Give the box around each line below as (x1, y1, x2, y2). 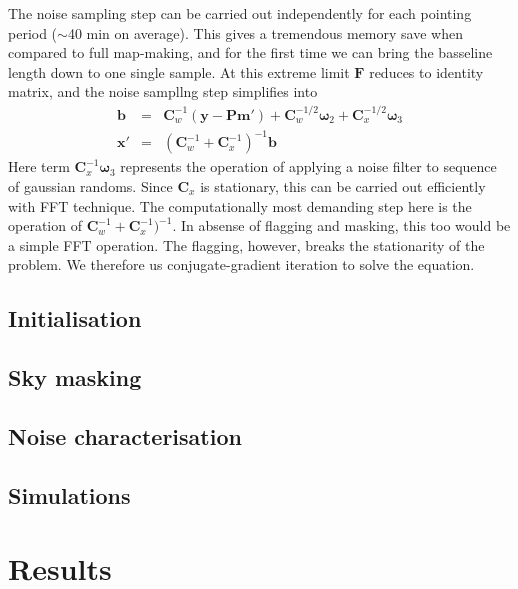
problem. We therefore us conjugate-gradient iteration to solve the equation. (8, 254, 475, 275)
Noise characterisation (8, 420, 242, 451)
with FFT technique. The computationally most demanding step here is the (8, 195, 472, 216)
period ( (8, 22, 58, 43)
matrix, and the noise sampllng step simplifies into (8, 81, 318, 102)
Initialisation (8, 303, 142, 334)
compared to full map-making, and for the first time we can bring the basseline (8, 42, 493, 63)
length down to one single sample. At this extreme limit (8, 61, 350, 82)
